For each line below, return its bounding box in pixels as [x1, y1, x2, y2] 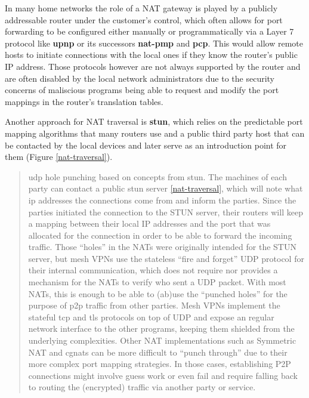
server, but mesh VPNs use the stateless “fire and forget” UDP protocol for [28, 252, 304, 264]
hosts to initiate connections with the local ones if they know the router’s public [5, 48, 298, 61]
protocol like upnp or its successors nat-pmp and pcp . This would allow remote [5, 36, 303, 49]
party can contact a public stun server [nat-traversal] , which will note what [28, 182, 303, 195]
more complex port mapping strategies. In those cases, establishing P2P [28, 357, 291, 370]
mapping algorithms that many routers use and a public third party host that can [5, 127, 305, 139]
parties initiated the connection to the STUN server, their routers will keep [28, 205, 303, 218]
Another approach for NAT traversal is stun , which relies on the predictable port [5, 115, 303, 128]
